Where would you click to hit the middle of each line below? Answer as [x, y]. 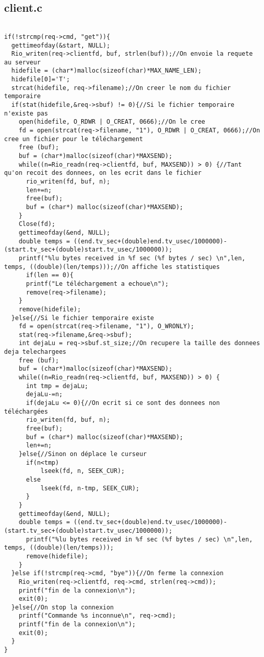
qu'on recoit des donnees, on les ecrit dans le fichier [103, 173]
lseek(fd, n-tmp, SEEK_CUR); [90, 488]
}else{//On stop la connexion [63, 607]
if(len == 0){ [50, 275]
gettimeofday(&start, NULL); [61, 45]
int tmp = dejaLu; [57, 386]
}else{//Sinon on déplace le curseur [83, 454]
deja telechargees [35, 352]
